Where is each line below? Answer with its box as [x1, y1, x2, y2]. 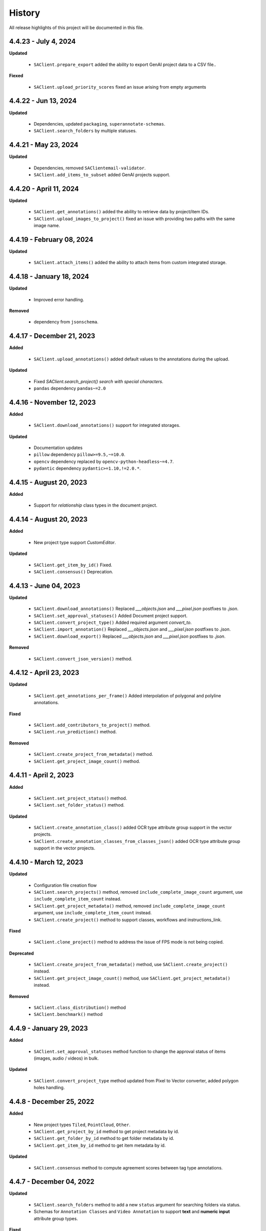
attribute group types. [33, 1215, 78, 1221]
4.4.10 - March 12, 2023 [9, 858, 84, 867]
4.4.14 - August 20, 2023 [9, 515, 88, 524]
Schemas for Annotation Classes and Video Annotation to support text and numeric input [33, 1209, 230, 1215]
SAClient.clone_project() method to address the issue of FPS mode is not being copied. [33, 939, 224, 945]
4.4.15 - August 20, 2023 [9, 478, 87, 486]
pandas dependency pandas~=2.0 [33, 385, 106, 391]
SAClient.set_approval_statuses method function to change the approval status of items [33, 1048, 226, 1054]
